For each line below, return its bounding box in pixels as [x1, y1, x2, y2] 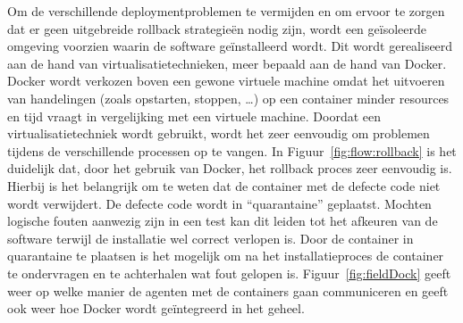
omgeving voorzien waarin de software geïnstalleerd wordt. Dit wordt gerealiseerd [7, 37, 453, 55]
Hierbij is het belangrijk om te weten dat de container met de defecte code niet [7, 176, 441, 195]
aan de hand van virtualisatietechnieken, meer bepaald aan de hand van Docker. [7, 54, 447, 72]
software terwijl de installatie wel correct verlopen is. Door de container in [7, 228, 414, 247]
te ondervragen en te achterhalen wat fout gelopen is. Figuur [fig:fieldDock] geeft [7, 263, 451, 282]
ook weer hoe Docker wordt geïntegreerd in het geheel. [7, 299, 305, 318]
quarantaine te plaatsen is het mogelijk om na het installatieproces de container [7, 246, 444, 265]
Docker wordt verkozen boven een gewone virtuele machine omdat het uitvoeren [7, 71, 445, 90]
